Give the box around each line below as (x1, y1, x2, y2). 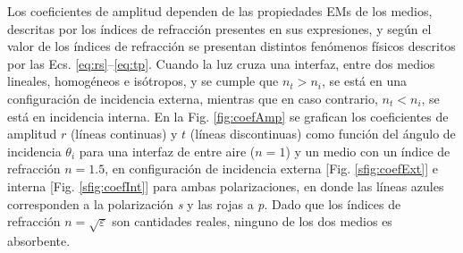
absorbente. (7, 231, 71, 249)
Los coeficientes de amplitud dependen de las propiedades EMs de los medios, (7, 2, 433, 20)
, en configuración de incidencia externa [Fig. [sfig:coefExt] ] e (105, 159, 438, 178)
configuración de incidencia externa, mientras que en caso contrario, (7, 89, 378, 107)
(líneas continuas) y (70, 124, 178, 143)
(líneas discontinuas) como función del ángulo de (189, 124, 456, 143)
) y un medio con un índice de (285, 141, 450, 160)
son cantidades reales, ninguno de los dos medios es (112, 212, 392, 231)
